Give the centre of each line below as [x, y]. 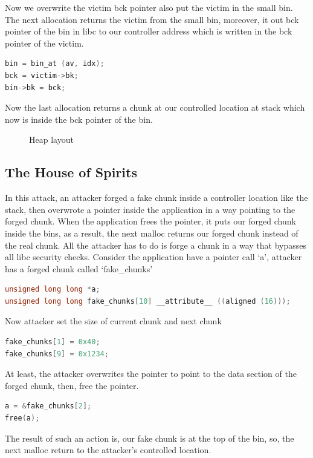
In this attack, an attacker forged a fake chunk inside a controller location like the [156, 198]
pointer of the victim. [44, 43]
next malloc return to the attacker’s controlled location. [108, 450]
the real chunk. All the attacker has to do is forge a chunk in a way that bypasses [156, 245]
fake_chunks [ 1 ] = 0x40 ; [53, 342]
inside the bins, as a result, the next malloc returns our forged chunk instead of [152, 233]
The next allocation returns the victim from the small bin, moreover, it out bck [152, 19]
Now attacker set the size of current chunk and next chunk [113, 321]
